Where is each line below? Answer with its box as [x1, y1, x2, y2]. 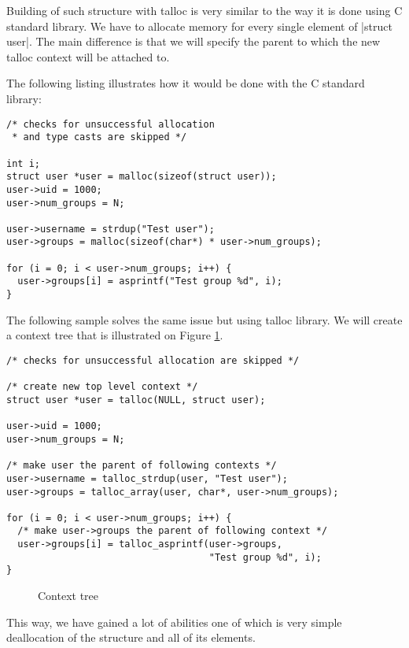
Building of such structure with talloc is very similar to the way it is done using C [6, 2, 403, 18]
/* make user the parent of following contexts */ [6, 460, 277, 472]
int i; [6, 157, 40, 169]
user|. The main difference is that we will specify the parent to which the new [6, 33, 381, 50]
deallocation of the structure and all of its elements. [6, 629, 256, 646]
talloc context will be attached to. [6, 48, 170, 65]
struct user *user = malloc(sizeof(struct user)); [6, 171, 277, 183]
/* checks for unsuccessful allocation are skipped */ [6, 354, 300, 366]
